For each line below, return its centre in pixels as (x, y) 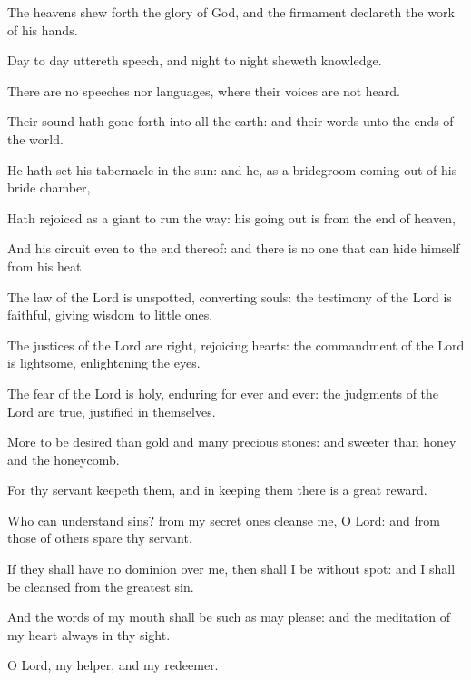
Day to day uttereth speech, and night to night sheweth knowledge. (195, 60)
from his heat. (46, 266)
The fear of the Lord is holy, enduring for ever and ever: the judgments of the (223, 393)
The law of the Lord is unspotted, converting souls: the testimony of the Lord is (230, 296)
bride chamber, (49, 187)
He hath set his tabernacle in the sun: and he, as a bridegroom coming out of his (232, 169)
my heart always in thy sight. (89, 634)
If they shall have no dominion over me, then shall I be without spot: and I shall (231, 569)
